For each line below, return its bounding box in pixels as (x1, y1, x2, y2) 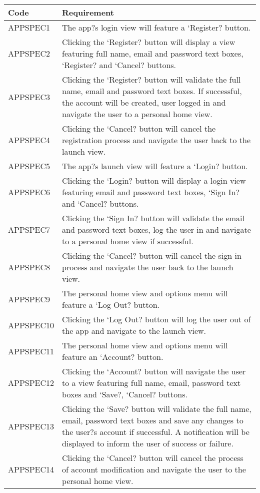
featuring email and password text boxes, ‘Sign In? (62, 186, 240, 198)
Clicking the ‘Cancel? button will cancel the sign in (62, 250, 241, 261)
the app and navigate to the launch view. (62, 325, 206, 336)
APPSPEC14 (8, 463, 54, 475)
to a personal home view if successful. (62, 235, 193, 247)
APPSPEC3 (8, 91, 50, 103)
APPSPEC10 (8, 319, 54, 331)
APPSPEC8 (8, 261, 50, 273)
